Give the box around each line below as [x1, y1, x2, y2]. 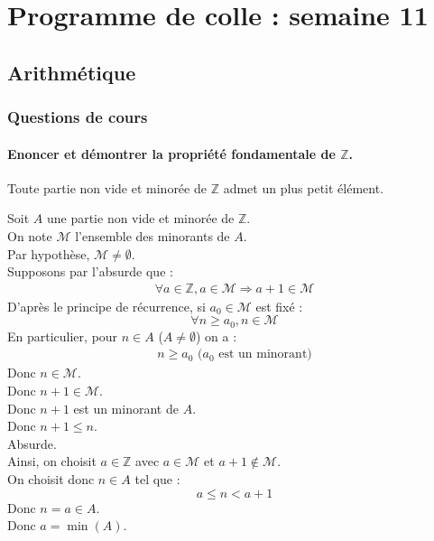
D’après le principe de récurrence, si [7, 296, 206, 315]
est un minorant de [73, 398, 179, 417]
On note [7, 226, 52, 245]
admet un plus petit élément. [223, 178, 384, 197]
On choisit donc [7, 470, 95, 489]
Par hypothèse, [7, 244, 90, 263]
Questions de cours [7, 106, 148, 128]
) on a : [196, 326, 237, 345]
